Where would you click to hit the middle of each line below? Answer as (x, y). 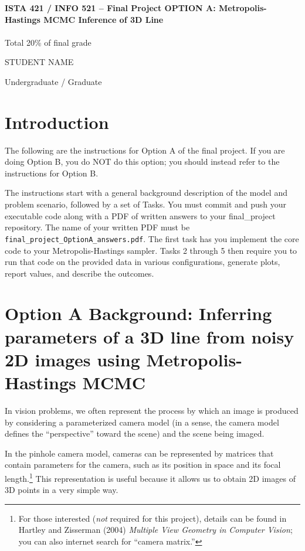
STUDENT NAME (39, 62)
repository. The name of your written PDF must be (97, 227)
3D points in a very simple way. (62, 490)
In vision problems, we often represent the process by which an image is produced (152, 410)
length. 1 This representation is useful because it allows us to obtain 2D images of (150, 477)
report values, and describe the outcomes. (79, 273)
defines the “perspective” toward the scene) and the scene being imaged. (135, 433)
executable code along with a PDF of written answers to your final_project (140, 215)
